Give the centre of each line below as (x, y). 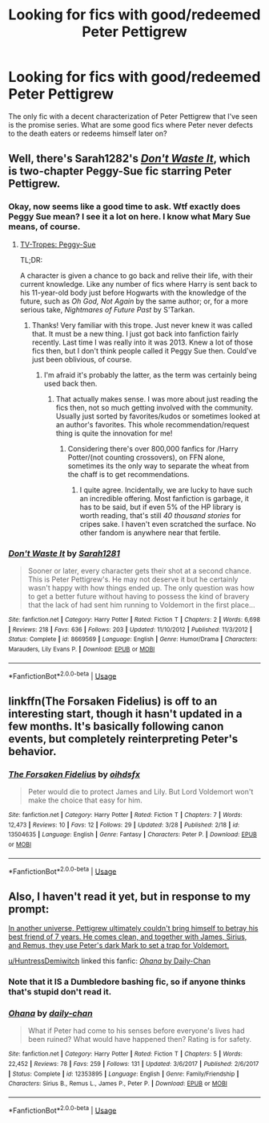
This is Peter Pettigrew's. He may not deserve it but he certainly (133, 579)
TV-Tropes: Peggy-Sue (58, 244)
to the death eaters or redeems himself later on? (88, 133)
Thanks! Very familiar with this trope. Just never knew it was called (142, 325)
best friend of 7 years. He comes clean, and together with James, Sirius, (128, 937)
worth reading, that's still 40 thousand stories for (161, 515)
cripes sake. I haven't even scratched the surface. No (168, 524)
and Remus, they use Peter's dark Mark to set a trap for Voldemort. (119, 945)
